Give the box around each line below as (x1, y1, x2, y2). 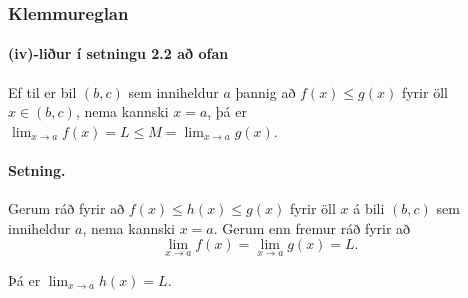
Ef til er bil (8, 81, 77, 102)
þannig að (235, 81, 296, 102)
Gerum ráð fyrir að (8, 198, 125, 219)
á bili (353, 198, 385, 219)
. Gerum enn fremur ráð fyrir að (213, 217, 411, 238)
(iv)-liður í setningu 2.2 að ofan (8, 43, 229, 64)
